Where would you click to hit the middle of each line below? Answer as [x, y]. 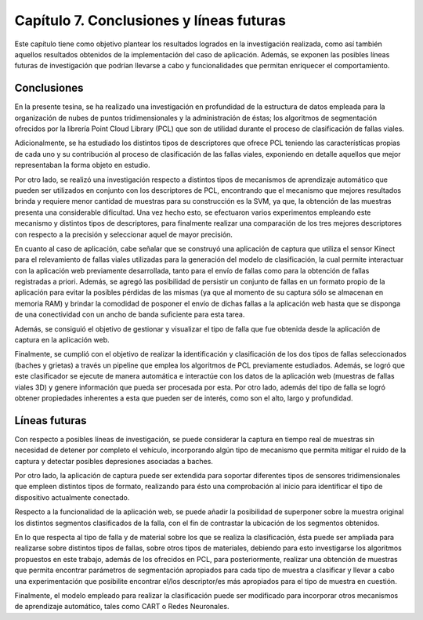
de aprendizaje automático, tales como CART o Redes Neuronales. [122, 607]
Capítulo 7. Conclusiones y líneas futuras [150, 20]
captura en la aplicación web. [62, 340]
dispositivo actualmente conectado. [72, 497]
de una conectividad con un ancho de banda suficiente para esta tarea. [130, 314]
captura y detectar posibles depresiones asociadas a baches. [114, 461]
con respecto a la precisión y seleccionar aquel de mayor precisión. [123, 234]
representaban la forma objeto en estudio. [82, 165]
